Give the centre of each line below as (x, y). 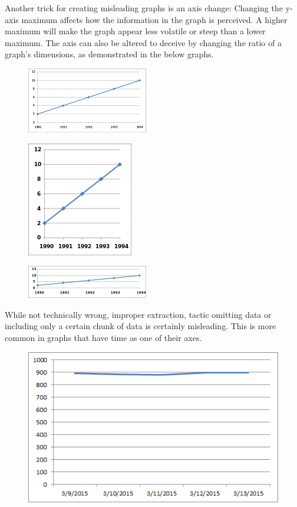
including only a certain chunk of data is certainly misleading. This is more (141, 326)
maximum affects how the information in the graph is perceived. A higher (154, 19)
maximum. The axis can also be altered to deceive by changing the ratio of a (143, 42)
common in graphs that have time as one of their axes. (103, 337)
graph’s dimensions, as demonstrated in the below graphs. (109, 54)
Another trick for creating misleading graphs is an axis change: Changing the (144, 8)
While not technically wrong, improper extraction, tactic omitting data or (138, 314)
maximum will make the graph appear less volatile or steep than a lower (135, 31)
